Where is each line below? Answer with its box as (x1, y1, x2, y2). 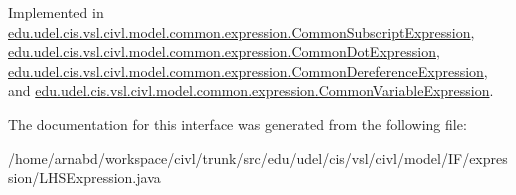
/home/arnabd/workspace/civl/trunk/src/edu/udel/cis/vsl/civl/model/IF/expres (8, 147, 508, 168)
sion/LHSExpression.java (8, 167, 161, 188)
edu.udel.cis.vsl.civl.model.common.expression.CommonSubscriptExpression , (8, 21, 475, 42)
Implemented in (8, 2, 104, 22)
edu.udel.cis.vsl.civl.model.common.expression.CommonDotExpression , (8, 41, 440, 62)
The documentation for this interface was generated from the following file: (8, 113, 467, 134)
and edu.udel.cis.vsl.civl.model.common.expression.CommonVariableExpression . (8, 80, 494, 101)
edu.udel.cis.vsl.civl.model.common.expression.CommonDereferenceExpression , (8, 60, 488, 81)
